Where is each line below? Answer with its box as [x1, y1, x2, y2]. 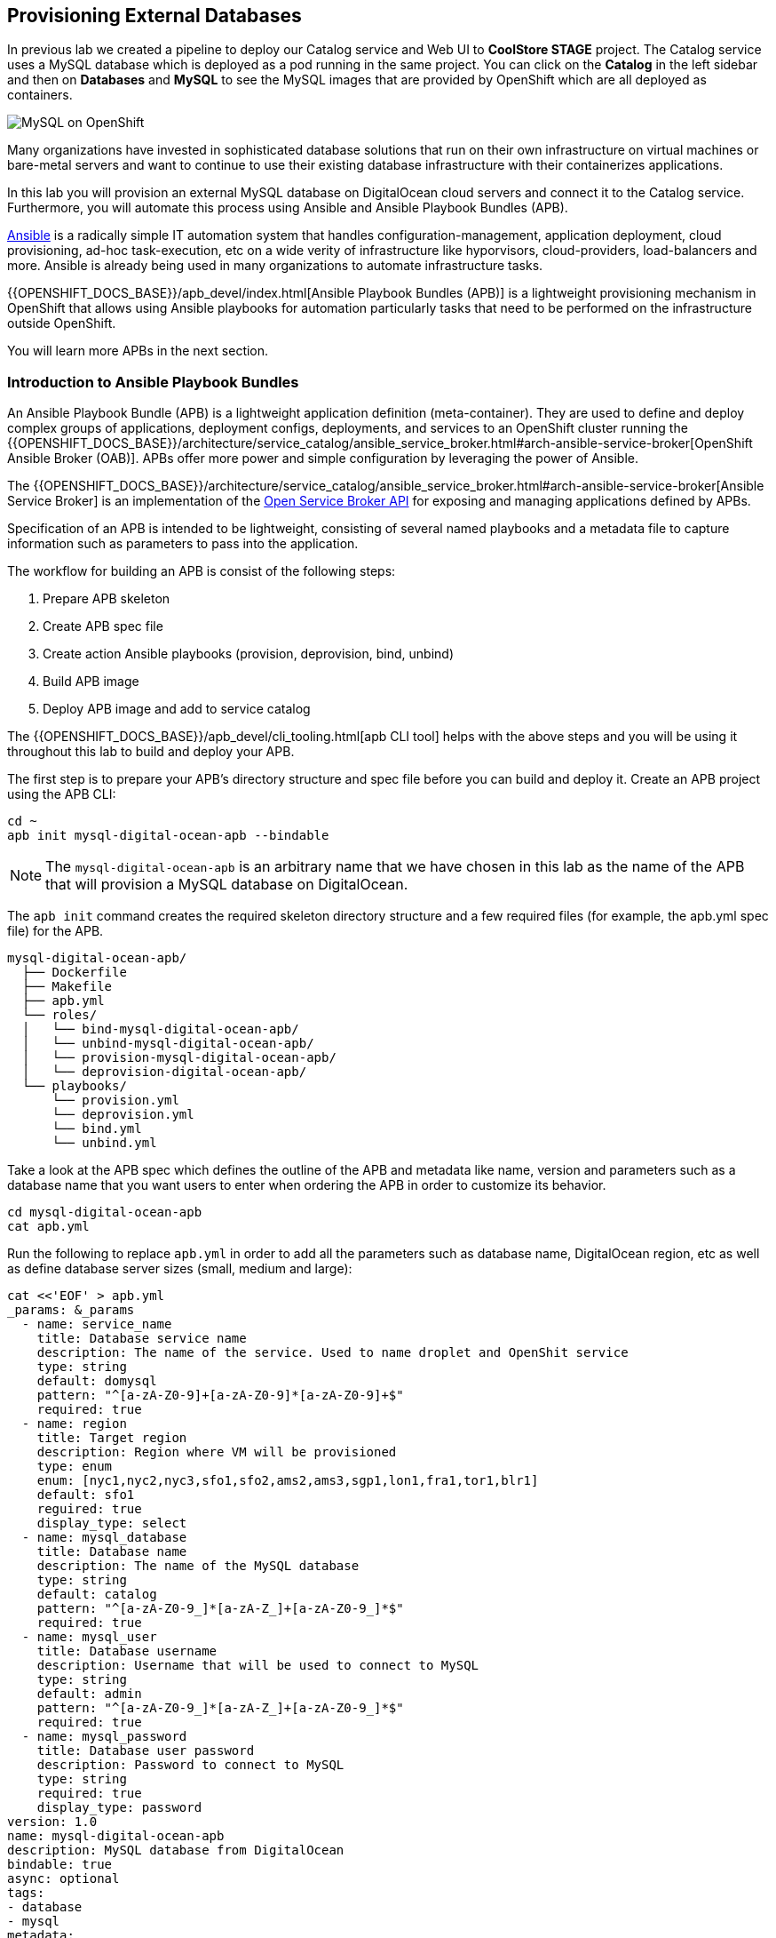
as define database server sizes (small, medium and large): [7, 1261, 352, 1277]
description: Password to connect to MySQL [36, 1758, 344, 1773]
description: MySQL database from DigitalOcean [7, 1843, 344, 1858]
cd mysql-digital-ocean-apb [7, 1205, 202, 1220]
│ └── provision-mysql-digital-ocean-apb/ [21, 1050, 337, 1065]
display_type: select [36, 1516, 187, 1531]
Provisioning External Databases [7, 4, 302, 27]
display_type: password [36, 1800, 202, 1815]
